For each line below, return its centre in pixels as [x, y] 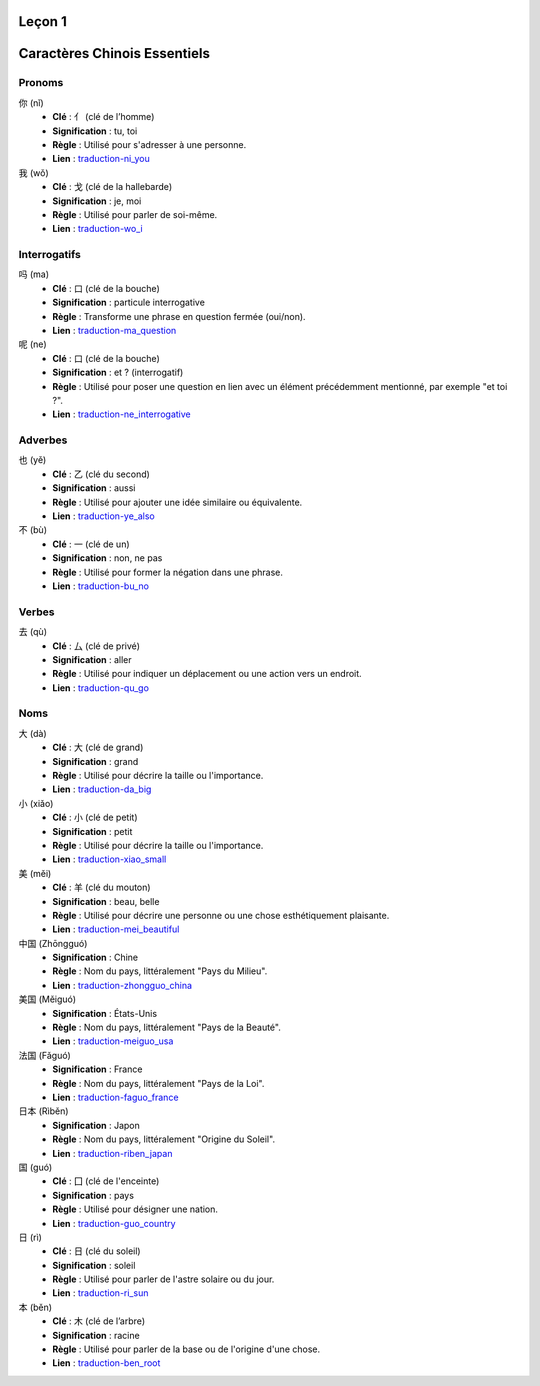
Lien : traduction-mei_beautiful [116, 929]
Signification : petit [92, 831]
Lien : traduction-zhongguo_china [122, 985]
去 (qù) [33, 632]
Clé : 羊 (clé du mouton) [101, 887]
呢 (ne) [32, 344]
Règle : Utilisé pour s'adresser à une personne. [149, 144]
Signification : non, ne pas [107, 558]
